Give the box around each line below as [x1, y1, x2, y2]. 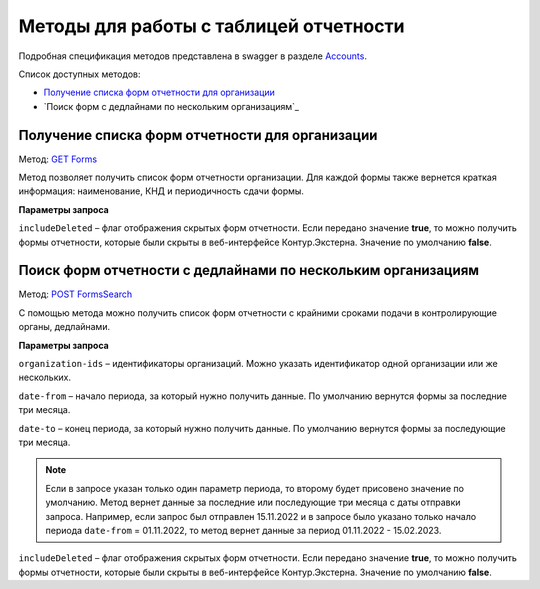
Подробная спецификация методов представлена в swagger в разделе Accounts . [18, 50, 367, 62]
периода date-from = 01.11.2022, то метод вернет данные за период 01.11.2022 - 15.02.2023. [45, 524, 442, 536]
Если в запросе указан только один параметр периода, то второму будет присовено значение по [45, 482, 465, 494]
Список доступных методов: [18, 68, 141, 80]
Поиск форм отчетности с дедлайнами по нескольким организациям [18, 262, 480, 279]
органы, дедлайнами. [18, 321, 110, 333]
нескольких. [18, 371, 72, 384]
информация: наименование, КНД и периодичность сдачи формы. [18, 185, 305, 197]
